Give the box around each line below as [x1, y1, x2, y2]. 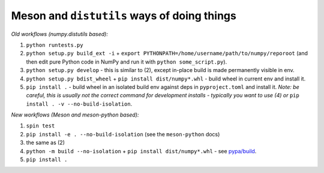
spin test [26, 123, 55, 129]
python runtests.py [26, 41, 83, 48]
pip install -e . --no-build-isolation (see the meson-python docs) [26, 130, 220, 138]
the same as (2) [26, 139, 65, 147]
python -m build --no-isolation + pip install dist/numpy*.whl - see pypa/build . [26, 147, 257, 154]
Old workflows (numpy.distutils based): [11, 30, 108, 37]
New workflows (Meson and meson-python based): [11, 111, 139, 118]
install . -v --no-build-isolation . [26, 100, 133, 108]
